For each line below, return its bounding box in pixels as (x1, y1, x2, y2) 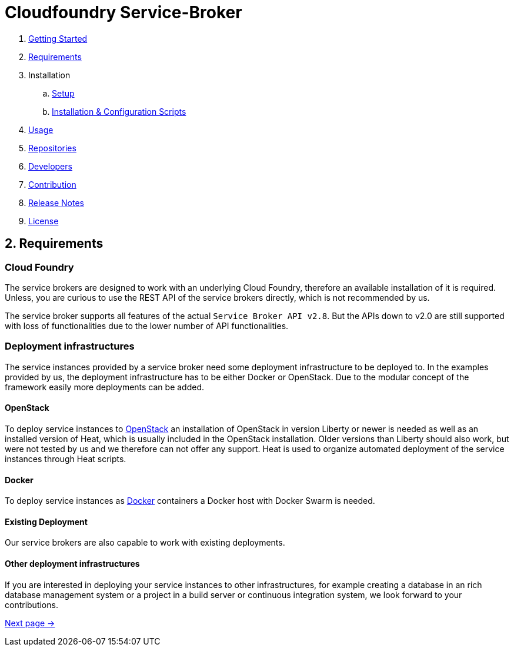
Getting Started (28, 33, 88, 44)
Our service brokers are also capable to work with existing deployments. (5, 537, 285, 548)
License (28, 215, 59, 226)
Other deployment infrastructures (5, 558, 140, 569)
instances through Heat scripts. (5, 453, 126, 464)
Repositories (28, 142, 76, 153)
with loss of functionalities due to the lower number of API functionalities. (5, 320, 289, 331)
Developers (28, 161, 72, 171)
